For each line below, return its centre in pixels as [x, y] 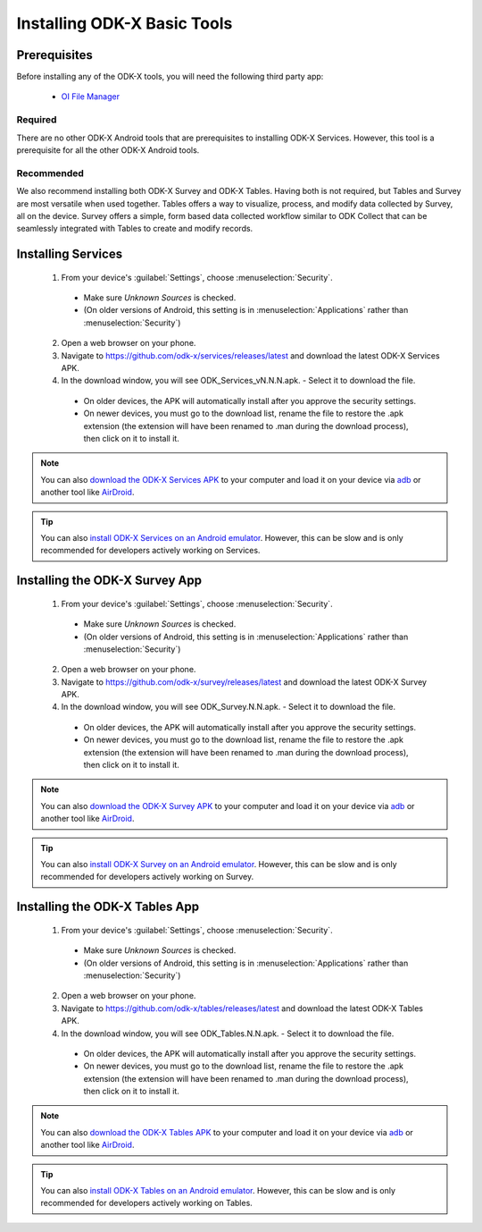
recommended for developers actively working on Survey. [147, 877]
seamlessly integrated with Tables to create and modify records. [135, 229]
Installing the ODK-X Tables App [108, 907]
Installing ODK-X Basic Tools [125, 23]
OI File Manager [91, 97]
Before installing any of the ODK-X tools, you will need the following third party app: [170, 77]
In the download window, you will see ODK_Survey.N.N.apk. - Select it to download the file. [229, 707]
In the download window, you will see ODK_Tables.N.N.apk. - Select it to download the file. [228, 1034]
